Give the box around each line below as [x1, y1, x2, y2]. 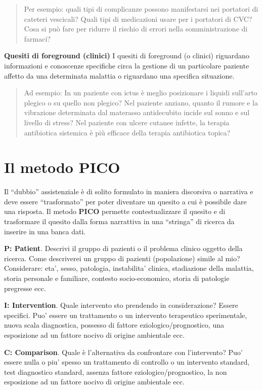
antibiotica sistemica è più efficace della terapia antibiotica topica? [24, 127, 231, 137]
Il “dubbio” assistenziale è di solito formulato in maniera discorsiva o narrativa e [4, 186, 253, 197]
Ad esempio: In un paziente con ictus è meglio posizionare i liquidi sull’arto [24, 87, 257, 98]
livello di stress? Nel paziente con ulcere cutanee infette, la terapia [24, 117, 230, 127]
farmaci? [24, 33, 51, 44]
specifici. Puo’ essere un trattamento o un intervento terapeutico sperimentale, [4, 309, 247, 320]
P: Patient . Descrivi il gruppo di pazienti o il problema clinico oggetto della [4, 243, 243, 254]
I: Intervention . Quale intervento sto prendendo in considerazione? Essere [4, 300, 238, 310]
